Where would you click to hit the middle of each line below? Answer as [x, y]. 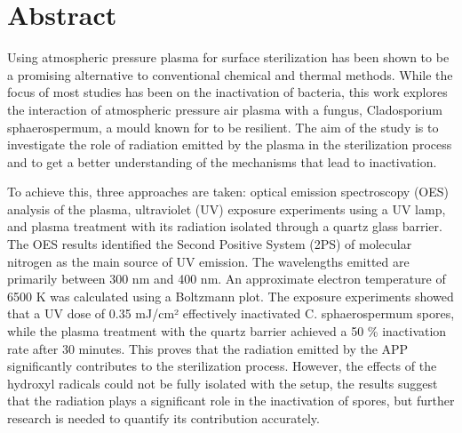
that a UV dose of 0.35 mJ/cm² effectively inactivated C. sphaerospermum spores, [231, 313]
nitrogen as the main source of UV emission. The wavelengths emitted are [208, 261]
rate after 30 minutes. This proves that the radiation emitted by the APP [208, 348]
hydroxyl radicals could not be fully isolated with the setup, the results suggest [223, 383]
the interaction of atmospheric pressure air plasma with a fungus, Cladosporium [225, 109]
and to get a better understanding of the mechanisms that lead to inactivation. [222, 161]
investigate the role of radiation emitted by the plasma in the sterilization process [230, 144]
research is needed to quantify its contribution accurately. [163, 418]
